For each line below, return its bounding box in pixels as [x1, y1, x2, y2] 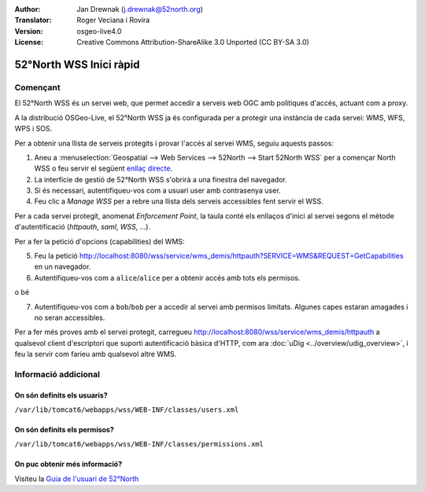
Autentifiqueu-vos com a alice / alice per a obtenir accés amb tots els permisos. [34, 273, 301, 282]
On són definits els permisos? [14, 425, 114, 435]
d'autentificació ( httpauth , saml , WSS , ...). [14, 222, 151, 232]
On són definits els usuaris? [14, 390, 108, 400]
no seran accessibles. [34, 313, 105, 322]
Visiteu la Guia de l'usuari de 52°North [14, 474, 139, 483]
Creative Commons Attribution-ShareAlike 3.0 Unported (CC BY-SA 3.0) [76, 38, 310, 47]
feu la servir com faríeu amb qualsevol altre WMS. [14, 350, 177, 359]
